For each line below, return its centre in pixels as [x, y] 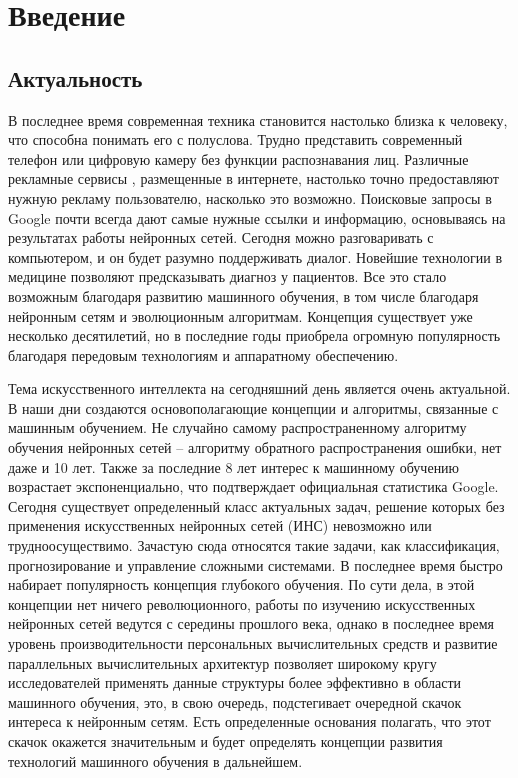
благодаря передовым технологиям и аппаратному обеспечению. [203, 354]
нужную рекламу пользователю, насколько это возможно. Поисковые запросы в [250, 197]
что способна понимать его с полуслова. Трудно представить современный [235, 139]
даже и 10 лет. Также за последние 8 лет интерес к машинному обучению [234, 466]
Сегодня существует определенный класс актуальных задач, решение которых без [256, 505]
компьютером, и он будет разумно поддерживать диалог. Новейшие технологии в [255, 256]
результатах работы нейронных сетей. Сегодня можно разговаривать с [221, 237]
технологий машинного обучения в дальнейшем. [155, 760]
